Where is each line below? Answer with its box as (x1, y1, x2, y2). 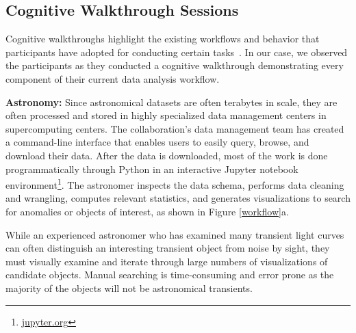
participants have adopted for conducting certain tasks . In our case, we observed (5, 44, 348, 59)
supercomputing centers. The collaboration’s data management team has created (5, 121, 344, 135)
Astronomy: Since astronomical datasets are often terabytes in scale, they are (5, 94, 338, 109)
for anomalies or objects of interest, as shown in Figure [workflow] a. (5, 204, 289, 218)
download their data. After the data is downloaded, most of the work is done (5, 148, 328, 162)
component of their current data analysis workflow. (5, 71, 220, 85)
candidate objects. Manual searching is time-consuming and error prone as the (5, 267, 334, 282)
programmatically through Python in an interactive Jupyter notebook (5, 161, 298, 176)
